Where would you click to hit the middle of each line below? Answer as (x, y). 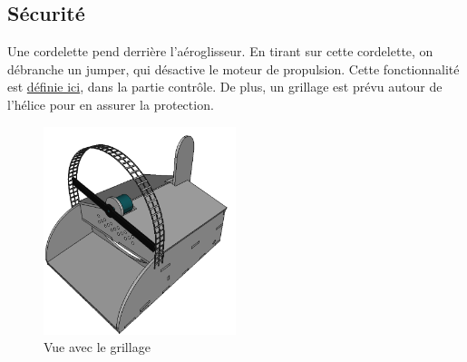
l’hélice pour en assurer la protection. (111, 104)
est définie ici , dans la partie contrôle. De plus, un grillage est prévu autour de (225, 87)
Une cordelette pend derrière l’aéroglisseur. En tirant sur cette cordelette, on (220, 51)
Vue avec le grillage (97, 347)
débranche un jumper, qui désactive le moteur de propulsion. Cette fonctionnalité (233, 68)
